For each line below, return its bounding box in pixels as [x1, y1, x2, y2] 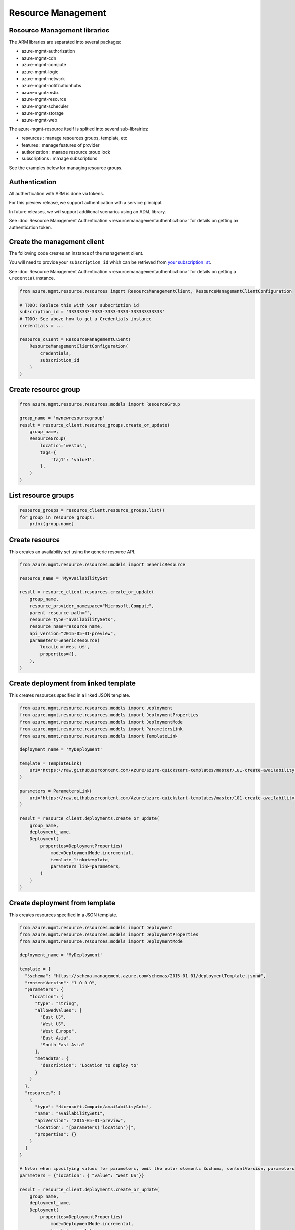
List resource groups [9, 492, 74, 500]
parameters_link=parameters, [50, 864, 121, 869]
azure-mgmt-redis [21, 89, 59, 95]
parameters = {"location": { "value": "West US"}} [19, 1172, 145, 1178]
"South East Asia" [40, 1042, 85, 1047]
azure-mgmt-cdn [21, 55, 57, 61]
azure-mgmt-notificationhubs [21, 83, 81, 89]
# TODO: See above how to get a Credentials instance [19, 316, 152, 322]
